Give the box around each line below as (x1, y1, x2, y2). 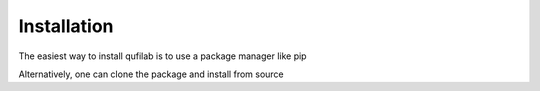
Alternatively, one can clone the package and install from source (18, 68, 284, 80)
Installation (18, 15, 114, 37)
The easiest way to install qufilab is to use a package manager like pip (18, 50, 307, 62)
